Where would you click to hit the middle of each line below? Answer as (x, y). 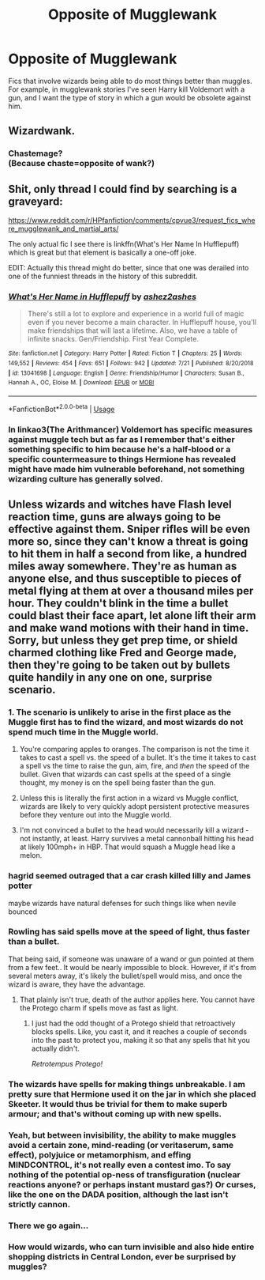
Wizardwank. (42, 131)
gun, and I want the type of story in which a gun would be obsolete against (129, 97)
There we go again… (49, 1225)
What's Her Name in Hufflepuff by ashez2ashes (103, 296)
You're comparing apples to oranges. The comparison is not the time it (134, 749)
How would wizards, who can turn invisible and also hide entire (131, 1247)
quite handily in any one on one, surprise (110, 677)
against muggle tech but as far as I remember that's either (121, 439)
